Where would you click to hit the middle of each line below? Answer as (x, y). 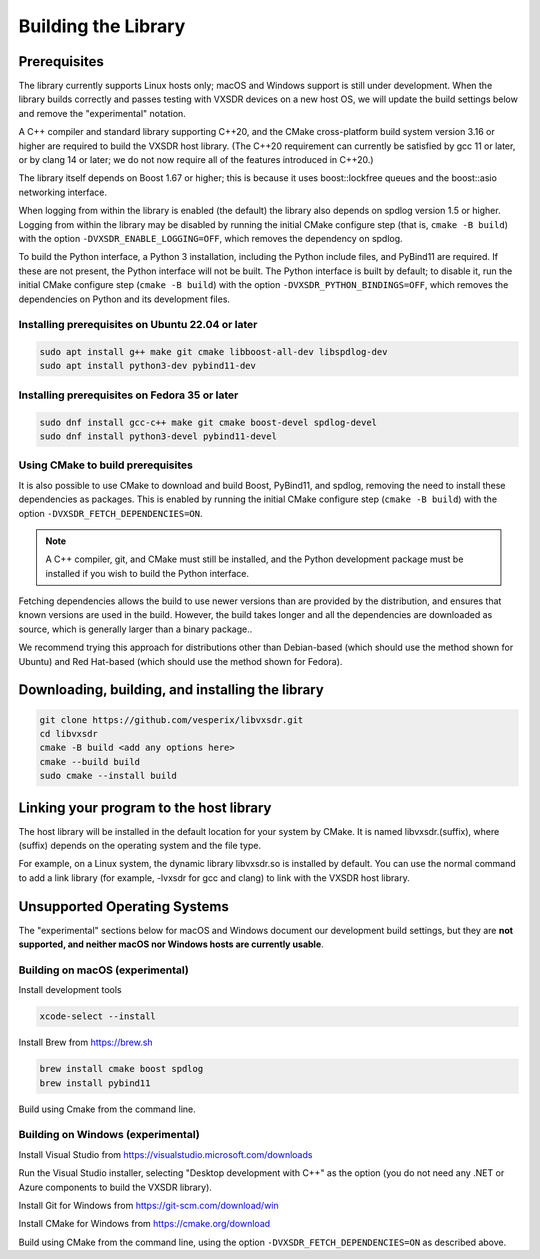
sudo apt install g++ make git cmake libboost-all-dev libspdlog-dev (213, 352)
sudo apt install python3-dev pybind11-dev (148, 366)
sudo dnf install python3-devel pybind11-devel (158, 436)
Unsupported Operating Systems (123, 906)
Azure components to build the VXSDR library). (115, 1187)
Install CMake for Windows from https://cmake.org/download (144, 1224)
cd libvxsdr (69, 734)
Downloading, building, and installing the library (171, 690)
